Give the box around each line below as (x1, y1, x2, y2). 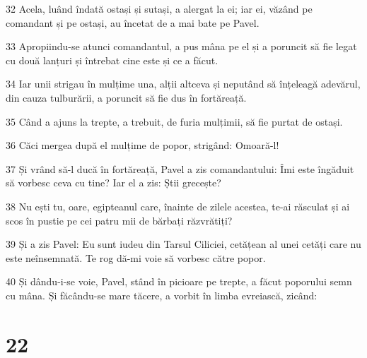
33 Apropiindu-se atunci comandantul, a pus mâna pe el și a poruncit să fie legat (6, 39, 357, 54)
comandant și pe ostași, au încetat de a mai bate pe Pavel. (6, 15, 260, 30)
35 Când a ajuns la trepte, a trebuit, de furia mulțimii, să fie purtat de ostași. (6, 114, 343, 129)
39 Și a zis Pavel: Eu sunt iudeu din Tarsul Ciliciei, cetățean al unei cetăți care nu (6, 237, 361, 251)
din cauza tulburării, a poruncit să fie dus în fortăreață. (6, 90, 247, 105)
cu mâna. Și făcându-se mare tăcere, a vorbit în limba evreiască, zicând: (6, 287, 318, 302)
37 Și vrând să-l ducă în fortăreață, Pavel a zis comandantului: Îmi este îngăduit (6, 161, 354, 176)
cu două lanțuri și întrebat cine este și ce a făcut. (6, 52, 219, 67)
